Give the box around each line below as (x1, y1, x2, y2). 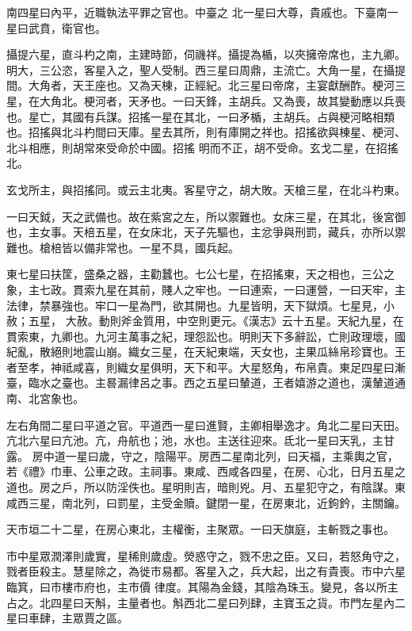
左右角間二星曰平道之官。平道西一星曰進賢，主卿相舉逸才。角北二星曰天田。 (6, 416, 406, 433)
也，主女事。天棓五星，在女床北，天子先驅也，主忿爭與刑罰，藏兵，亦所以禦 (6, 224, 406, 240)
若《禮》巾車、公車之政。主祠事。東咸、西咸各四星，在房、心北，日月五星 (6, 463, 395, 480)
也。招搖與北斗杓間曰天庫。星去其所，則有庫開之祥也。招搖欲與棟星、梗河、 (6, 124, 406, 140)
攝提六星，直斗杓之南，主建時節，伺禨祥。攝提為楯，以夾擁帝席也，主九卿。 (6, 46, 406, 63)
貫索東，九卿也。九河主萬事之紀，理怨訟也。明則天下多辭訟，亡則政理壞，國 (6, 327, 406, 344)
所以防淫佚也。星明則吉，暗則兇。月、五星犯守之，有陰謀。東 (83, 479, 406, 495)
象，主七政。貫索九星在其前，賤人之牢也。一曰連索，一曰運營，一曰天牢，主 (6, 281, 406, 297)
